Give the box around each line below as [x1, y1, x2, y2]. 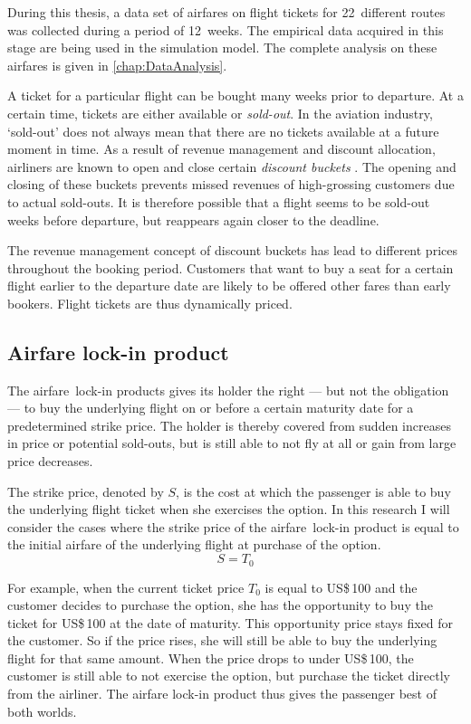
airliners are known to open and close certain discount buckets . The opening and [7, 157, 457, 176]
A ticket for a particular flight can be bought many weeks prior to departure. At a [7, 86, 464, 105]
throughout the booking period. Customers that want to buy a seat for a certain [7, 258, 454, 277]
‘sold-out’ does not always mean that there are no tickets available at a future [7, 121, 439, 140]
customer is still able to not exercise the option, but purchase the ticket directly [7, 666, 450, 685]
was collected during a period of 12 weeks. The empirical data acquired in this [7, 20, 444, 39]
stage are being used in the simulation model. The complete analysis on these [7, 38, 437, 57]
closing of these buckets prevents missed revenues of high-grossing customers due [7, 175, 455, 194]
